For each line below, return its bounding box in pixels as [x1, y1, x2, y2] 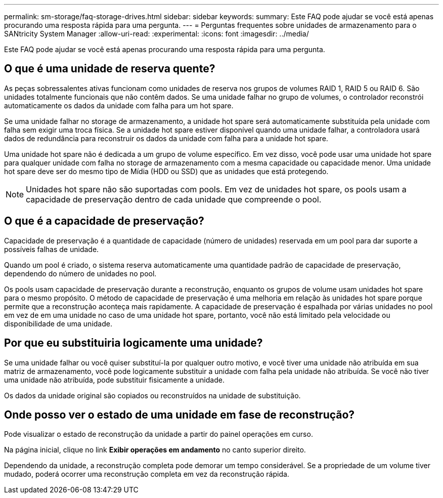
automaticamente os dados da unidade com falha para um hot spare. [4, 101, 234, 110]
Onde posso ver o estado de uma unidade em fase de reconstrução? [4, 408, 355, 421]
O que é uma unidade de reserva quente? [4, 62, 215, 75]
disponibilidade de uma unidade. [4, 319, 112, 328]
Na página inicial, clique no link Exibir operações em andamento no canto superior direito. [4, 445, 306, 454]
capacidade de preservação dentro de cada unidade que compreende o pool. [26, 194, 322, 204]
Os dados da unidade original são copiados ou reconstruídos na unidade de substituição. [4, 391, 301, 400]
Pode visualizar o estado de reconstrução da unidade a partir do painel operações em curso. [4, 430, 313, 439]
